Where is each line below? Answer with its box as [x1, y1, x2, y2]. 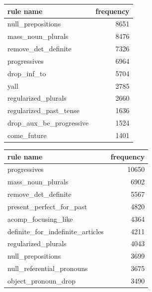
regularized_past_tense [7, 105, 79, 116]
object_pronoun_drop [7, 275, 76, 286]
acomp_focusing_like [7, 213, 73, 224]
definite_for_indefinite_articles [7, 226, 104, 236]
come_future [7, 130, 47, 140]
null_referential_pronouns [7, 263, 88, 274]
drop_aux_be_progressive [7, 118, 89, 128]
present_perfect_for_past [7, 201, 87, 211]
